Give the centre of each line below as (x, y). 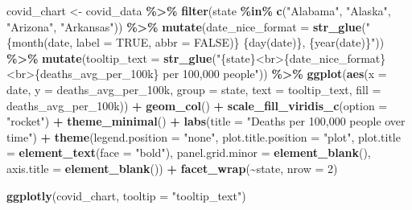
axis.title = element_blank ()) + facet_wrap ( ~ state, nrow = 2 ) (172, 168)
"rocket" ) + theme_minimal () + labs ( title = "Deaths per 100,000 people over (206, 121)
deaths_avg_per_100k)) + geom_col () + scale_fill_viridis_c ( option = (197, 105)
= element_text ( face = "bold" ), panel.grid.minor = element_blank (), (189, 152)
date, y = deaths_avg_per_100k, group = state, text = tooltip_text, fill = (194, 89)
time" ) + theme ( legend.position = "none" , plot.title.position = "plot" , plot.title (204, 136)
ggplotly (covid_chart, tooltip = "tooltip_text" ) (126, 195)
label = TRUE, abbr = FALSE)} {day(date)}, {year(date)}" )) (230, 42)
